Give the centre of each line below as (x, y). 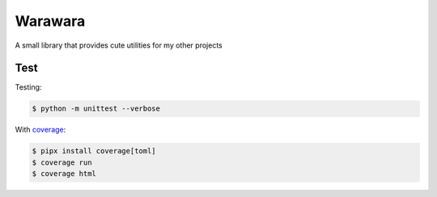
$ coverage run (62, 162)
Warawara (50, 21)
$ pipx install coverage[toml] (94, 151)
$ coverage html (64, 174)
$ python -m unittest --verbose (96, 109)
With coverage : (40, 130)
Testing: (28, 87)
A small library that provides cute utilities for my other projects (119, 45)
